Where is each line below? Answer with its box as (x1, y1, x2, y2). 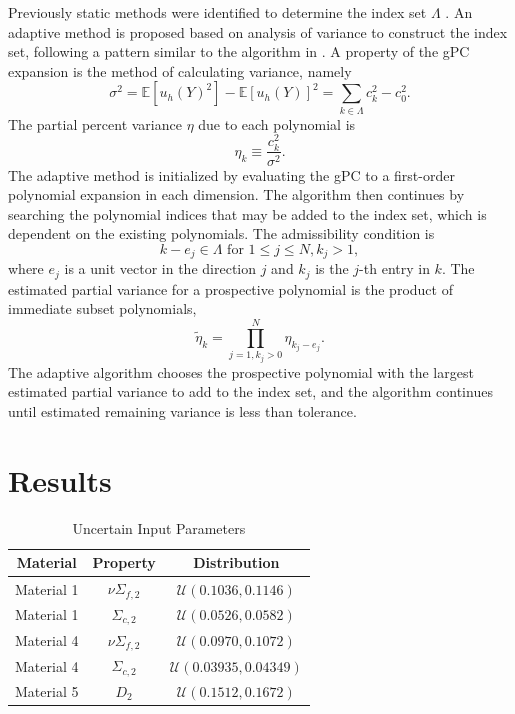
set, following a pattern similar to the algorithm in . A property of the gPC (8, 41, 470, 62)
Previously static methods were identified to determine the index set (8, 2, 427, 22)
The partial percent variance (8, 113, 182, 134)
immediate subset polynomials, (8, 298, 197, 319)
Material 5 (15, 680, 79, 701)
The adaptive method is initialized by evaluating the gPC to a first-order (8, 164, 455, 185)
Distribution (193, 552, 280, 573)
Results (8, 459, 112, 500)
